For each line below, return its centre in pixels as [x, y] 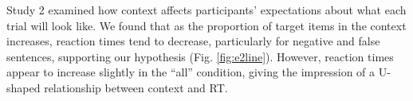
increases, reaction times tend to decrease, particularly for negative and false [193, 41]
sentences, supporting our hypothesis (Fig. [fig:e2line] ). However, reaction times [200, 56]
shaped [24, 87]
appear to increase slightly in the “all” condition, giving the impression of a [191, 72]
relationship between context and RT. [136, 87]
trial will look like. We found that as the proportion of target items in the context [206, 25]
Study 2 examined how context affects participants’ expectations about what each [206, 10]
